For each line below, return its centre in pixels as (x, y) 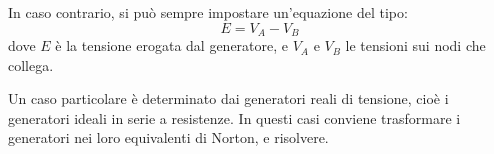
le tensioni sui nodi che (415, 45)
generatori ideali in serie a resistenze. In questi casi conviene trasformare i (234, 117)
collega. (31, 64)
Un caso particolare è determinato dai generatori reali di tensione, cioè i (228, 98)
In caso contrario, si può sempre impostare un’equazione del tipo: (208, 12)
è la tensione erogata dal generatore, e (172, 45)
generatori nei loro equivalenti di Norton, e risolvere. (168, 137)
